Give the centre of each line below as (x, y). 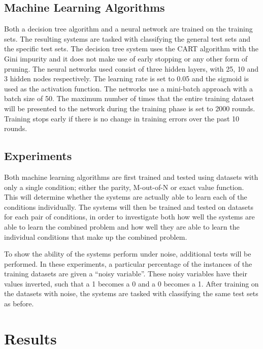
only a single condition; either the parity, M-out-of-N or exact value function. (124, 187)
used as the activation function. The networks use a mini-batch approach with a (128, 88)
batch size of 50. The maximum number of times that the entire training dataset (129, 98)
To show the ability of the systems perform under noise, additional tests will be (128, 254)
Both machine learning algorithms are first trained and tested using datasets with (131, 177)
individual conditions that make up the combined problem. (96, 236)
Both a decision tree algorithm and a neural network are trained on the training (128, 29)
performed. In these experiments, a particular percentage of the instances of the (128, 263)
